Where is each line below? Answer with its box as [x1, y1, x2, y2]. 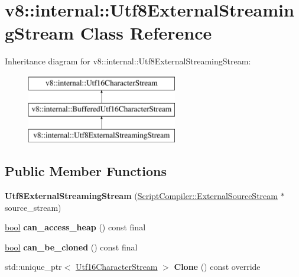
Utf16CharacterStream [75, 260, 158, 273]
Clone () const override [174, 260, 261, 273]
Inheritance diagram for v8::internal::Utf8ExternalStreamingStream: [5, 55, 251, 67]
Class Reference [80, 21, 212, 45]
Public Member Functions [5, 162, 167, 180]
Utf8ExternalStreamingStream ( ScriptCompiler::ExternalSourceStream [5, 190, 278, 202]
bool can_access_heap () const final [5, 221, 146, 233]
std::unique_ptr [5, 260, 62, 273]
